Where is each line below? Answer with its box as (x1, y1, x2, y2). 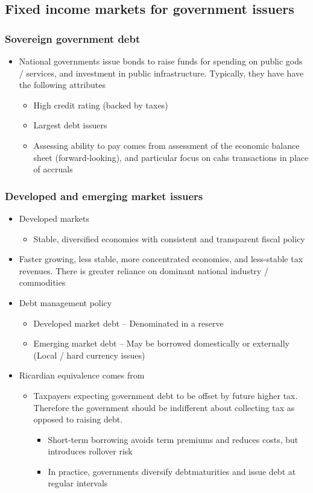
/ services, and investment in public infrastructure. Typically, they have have (19, 66, 304, 79)
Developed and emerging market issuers (5, 188, 203, 203)
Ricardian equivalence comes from (19, 369, 145, 382)
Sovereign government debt (5, 31, 141, 46)
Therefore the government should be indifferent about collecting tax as (33, 401, 295, 413)
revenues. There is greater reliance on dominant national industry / (19, 264, 268, 277)
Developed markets (19, 212, 89, 224)
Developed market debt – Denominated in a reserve (33, 316, 224, 329)
